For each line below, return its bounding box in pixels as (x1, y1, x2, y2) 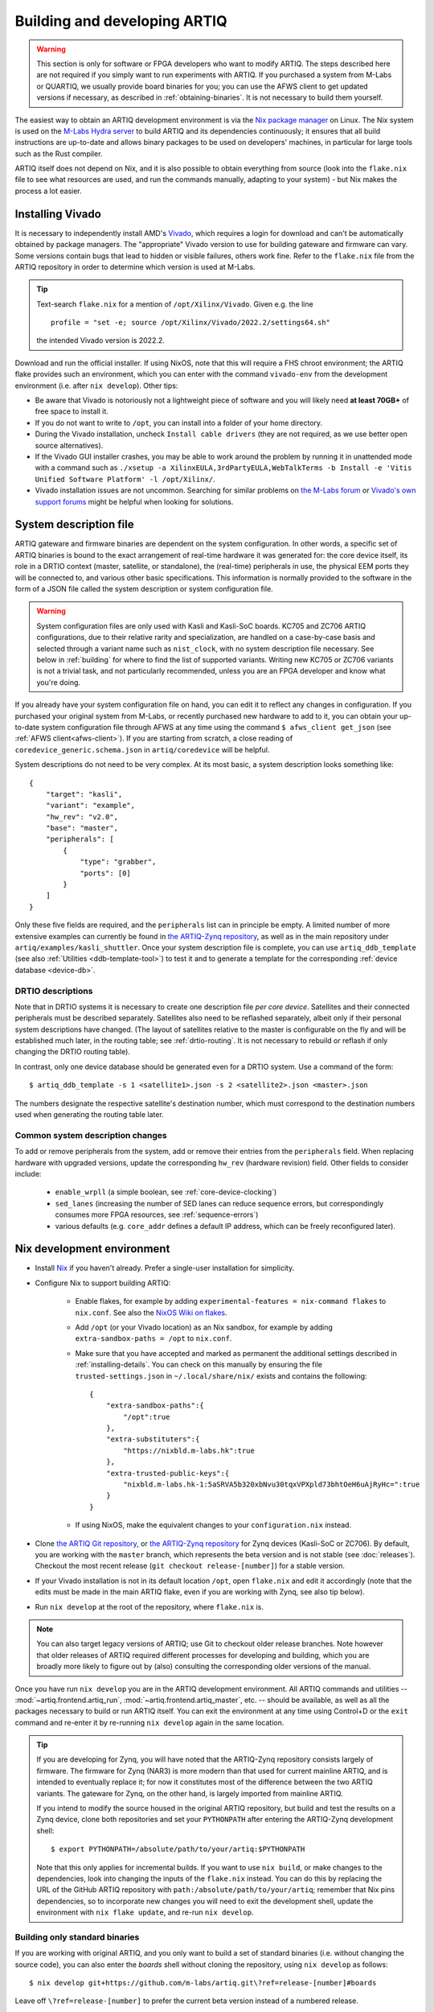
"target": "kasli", (45, 790, 123, 798)
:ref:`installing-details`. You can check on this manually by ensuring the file (75, 1360, 323, 1370)
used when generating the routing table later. (14, 1110, 164, 1119)
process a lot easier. (14, 186, 82, 196)
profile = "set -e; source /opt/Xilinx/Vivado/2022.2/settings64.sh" (51, 318, 331, 328)
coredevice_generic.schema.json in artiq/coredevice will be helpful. (14, 744, 270, 754)
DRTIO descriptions (14, 985, 93, 996)
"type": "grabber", (80, 857, 157, 867)
